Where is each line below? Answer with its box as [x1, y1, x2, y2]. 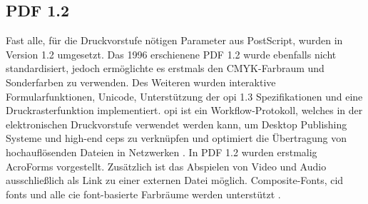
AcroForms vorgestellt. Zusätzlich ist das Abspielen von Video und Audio [6, 158, 327, 173]
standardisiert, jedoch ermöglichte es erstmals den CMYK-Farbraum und [6, 61, 324, 76]
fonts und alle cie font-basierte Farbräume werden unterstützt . [6, 186, 281, 201]
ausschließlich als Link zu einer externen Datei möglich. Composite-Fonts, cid [6, 173, 344, 188]
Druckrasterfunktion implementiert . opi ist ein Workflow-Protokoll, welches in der [6, 103, 363, 118]
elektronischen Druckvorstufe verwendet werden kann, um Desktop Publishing [6, 116, 347, 131]
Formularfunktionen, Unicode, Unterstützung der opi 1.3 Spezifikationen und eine [6, 88, 363, 103]
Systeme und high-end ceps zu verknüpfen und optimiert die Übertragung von [6, 131, 347, 146]
